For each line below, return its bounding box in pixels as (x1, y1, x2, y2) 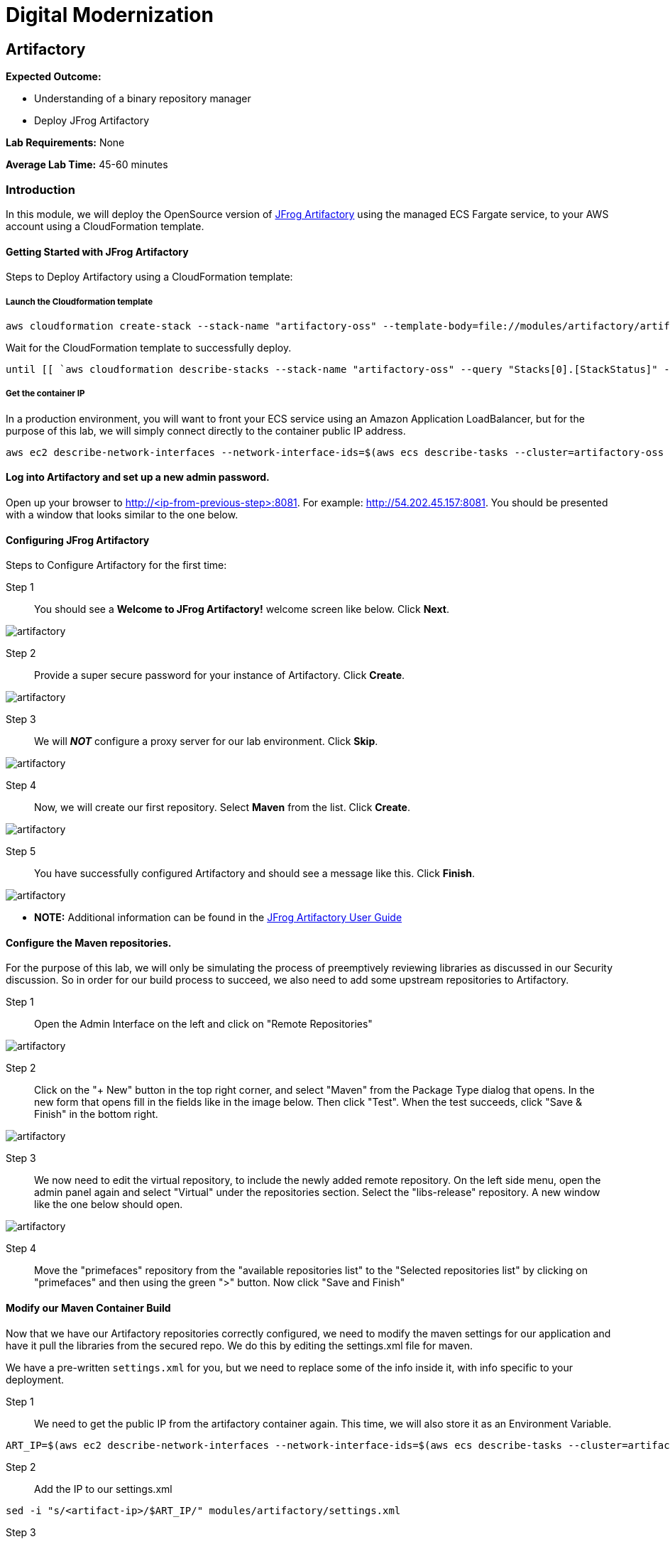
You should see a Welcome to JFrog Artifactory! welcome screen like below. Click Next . (34, 603, 449, 616)
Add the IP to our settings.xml (34, 1482, 172, 1495)
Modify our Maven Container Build (6, 1301, 171, 1314)
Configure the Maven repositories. (6, 936, 172, 949)
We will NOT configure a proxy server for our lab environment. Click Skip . (34, 735, 378, 748)
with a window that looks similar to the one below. (6, 508, 238, 521)
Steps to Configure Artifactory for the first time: (6, 559, 227, 572)
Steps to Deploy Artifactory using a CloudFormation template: (6, 271, 293, 283)
